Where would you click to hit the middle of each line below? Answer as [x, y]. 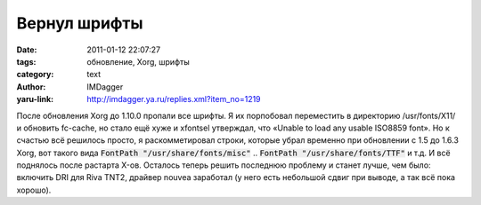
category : [35, 75]
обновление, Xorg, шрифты [139, 61]
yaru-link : [35, 99]
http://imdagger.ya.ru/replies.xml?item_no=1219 [174, 99]
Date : [27, 50]
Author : [31, 87]
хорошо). [34, 190]
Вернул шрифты [80, 23]
